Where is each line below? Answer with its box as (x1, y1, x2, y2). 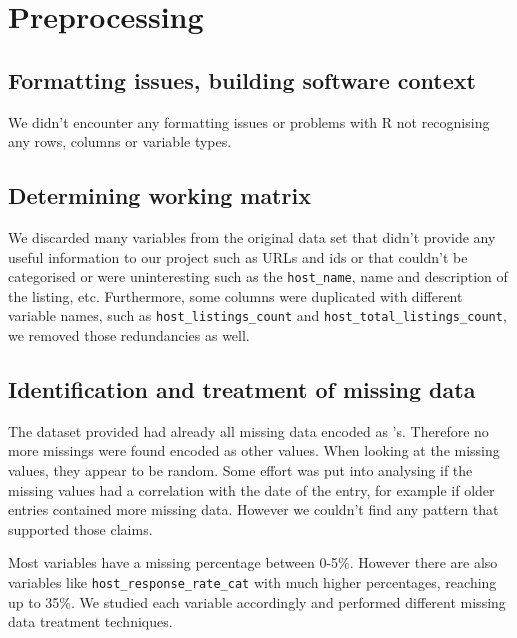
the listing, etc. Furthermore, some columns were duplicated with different (8, 285, 463, 306)
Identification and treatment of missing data (8, 374, 476, 405)
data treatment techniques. (8, 611, 173, 632)
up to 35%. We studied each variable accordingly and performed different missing (8, 591, 506, 612)
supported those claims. (8, 518, 153, 539)
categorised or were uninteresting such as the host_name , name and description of (8, 266, 508, 287)
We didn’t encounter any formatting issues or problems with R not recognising (8, 111, 490, 132)
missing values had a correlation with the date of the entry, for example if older (8, 479, 495, 500)
